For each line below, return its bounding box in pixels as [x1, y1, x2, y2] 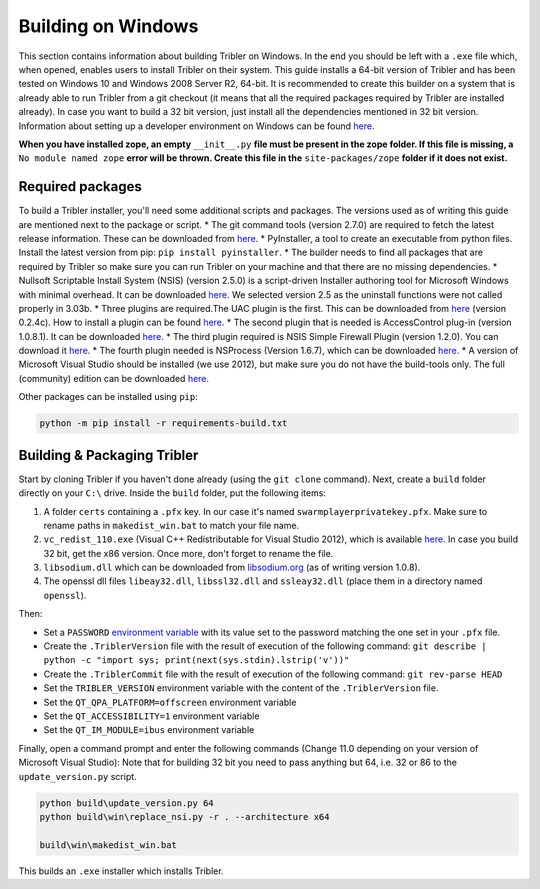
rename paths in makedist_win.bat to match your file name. [43, 519, 300, 531]
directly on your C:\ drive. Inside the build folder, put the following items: [18, 487, 327, 499]
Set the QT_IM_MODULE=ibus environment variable [43, 724, 255, 736]
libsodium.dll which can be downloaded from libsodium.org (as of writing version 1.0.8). [43, 561, 421, 574]
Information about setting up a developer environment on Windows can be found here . [18, 120, 375, 132]
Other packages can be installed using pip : [18, 391, 199, 403]
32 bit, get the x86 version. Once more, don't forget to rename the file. [43, 547, 334, 559]
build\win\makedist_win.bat [39, 839, 177, 850]
